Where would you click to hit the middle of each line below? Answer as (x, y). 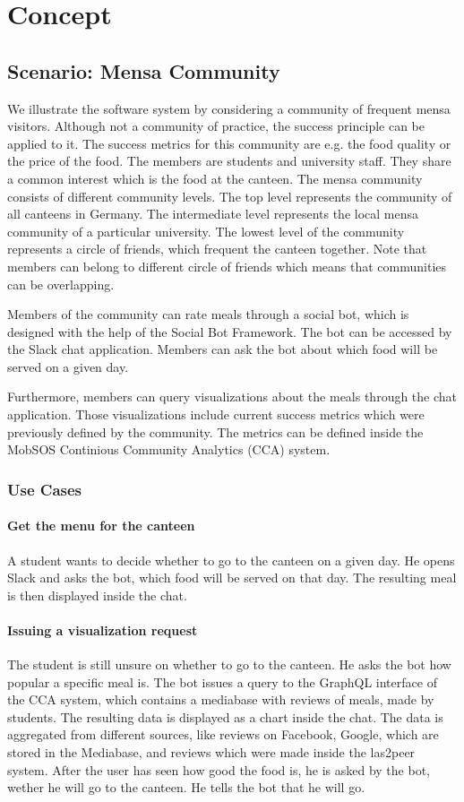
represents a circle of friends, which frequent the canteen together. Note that (217, 249)
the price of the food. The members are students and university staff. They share (229, 161)
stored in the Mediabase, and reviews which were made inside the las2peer (211, 752)
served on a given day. (68, 366)
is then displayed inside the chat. (97, 595)
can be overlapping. (61, 284)
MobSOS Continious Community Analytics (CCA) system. (169, 449)
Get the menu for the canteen (101, 526)
